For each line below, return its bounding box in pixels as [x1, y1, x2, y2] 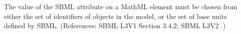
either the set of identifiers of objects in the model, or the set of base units [4, 11, 227, 21]
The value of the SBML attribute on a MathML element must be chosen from [4, 1, 238, 11]
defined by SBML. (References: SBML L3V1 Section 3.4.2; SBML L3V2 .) [4, 20, 226, 31]
